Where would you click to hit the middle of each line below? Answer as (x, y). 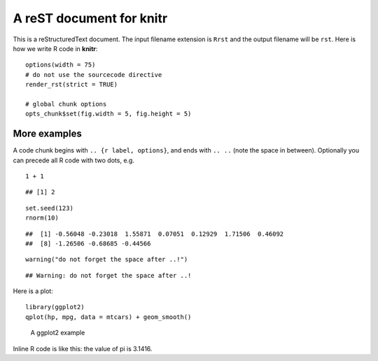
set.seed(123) (49, 208)
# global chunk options (66, 104)
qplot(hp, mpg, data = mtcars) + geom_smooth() (108, 317)
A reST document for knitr (90, 18)
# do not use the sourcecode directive (94, 75)
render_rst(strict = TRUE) (72, 85)
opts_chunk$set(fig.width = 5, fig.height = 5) (108, 114)
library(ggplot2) (55, 307)
